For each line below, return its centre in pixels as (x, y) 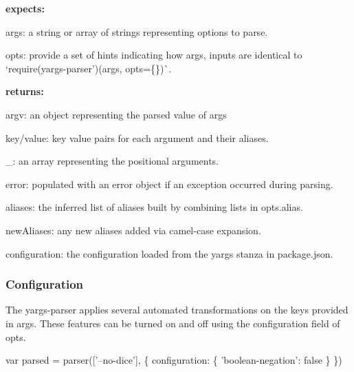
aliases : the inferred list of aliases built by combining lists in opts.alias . (154, 207)
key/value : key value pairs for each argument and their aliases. (137, 137)
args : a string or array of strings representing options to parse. (137, 31)
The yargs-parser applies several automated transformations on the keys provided (177, 310)
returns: (25, 91)
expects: (25, 8)
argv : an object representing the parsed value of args (116, 114)
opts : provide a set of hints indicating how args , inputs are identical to (154, 55)
